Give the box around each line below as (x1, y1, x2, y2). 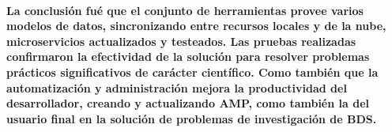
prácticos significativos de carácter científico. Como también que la (6, 63, 379, 80)
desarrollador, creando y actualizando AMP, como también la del (6, 95, 369, 111)
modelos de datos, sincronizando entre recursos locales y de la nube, (6, 17, 386, 34)
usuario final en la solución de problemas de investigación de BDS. (6, 110, 377, 126)
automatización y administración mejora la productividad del (6, 79, 347, 96)
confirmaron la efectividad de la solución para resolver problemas (6, 48, 370, 65)
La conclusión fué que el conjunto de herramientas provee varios (6, 2, 364, 18)
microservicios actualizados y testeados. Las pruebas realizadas (6, 32, 356, 49)
